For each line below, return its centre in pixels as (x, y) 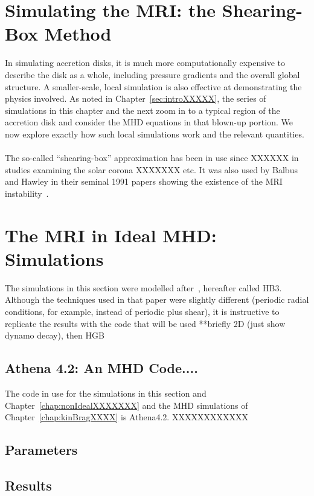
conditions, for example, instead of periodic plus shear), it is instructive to (142, 311)
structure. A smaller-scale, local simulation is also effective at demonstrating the (153, 86)
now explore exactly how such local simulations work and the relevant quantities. (155, 134)
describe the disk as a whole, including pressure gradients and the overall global (152, 74)
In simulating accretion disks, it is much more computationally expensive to (145, 63)
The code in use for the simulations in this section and (106, 393)
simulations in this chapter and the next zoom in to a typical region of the (143, 110)
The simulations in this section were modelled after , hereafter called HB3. (143, 287)
